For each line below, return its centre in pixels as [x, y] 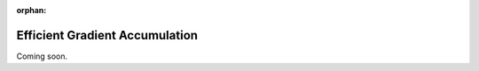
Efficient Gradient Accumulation [107, 35]
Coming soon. [42, 56]
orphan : [31, 10]
